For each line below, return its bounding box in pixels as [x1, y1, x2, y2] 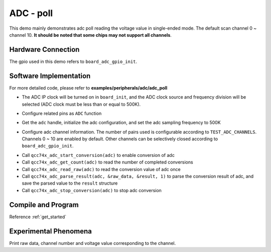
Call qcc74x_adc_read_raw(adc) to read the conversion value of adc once [22, 166, 181, 172]
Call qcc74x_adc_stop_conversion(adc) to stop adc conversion [22, 187, 162, 193]
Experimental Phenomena [9, 227, 92, 235]
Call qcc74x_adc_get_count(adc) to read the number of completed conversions [22, 159, 193, 165]
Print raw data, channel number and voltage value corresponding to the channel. [9, 240, 176, 246]
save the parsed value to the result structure [22, 180, 118, 186]
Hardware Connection [9, 45, 80, 54]
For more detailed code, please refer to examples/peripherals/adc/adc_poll [9, 85, 168, 91]
